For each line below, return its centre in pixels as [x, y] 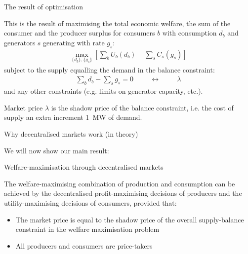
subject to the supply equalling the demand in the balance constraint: [109, 69]
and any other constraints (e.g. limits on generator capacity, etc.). [103, 91]
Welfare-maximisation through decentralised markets [84, 167]
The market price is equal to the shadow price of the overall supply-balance [130, 219]
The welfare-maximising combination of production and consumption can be [120, 183]
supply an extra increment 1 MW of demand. [73, 117]
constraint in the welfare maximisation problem [87, 229]
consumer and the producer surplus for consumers [80, 33]
